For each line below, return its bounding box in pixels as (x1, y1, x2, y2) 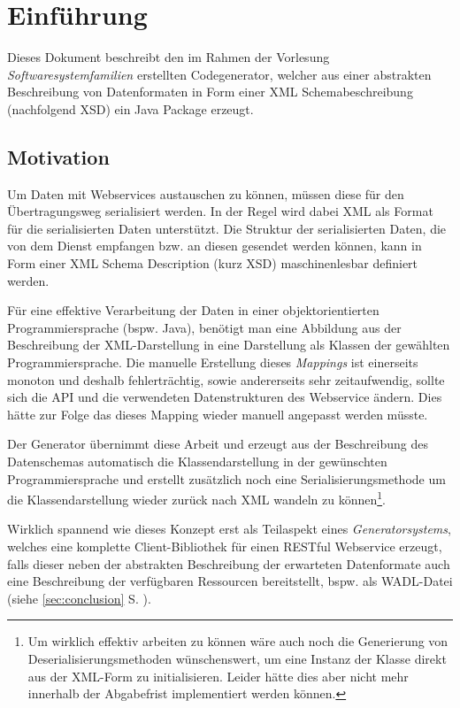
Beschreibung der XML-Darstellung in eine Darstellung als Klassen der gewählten (7, 335, 450, 354)
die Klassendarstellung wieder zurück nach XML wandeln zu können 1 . (7, 488, 386, 508)
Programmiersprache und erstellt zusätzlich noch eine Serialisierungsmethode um (7, 469, 446, 488)
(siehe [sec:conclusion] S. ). (7, 589, 151, 607)
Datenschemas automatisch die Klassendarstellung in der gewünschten (7, 452, 387, 471)
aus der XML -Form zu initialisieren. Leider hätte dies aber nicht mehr (27, 666, 409, 685)
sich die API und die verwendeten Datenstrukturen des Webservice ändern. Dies (7, 388, 442, 406)
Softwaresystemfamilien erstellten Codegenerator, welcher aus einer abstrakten (7, 65, 432, 83)
